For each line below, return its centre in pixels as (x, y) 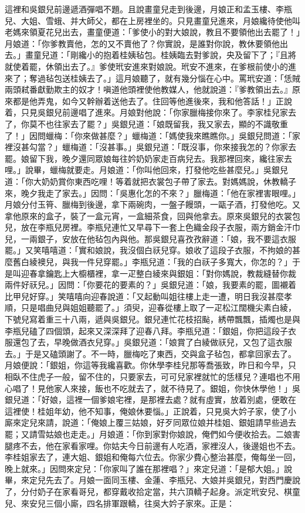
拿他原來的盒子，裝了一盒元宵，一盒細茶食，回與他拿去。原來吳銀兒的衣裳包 (152, 215)
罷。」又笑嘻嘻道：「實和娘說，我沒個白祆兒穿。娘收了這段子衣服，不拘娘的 (148, 250)
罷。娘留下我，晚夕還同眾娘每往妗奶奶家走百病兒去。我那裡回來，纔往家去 (148, 158)
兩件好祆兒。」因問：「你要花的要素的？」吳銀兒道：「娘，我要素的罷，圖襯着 (150, 285)
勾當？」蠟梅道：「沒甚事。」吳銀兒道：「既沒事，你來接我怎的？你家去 (162, 147)
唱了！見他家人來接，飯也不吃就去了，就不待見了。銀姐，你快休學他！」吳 (156, 388)
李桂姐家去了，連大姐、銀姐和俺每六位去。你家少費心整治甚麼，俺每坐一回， (152, 457)
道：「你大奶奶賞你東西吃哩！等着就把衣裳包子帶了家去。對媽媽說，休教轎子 (150, 181)
